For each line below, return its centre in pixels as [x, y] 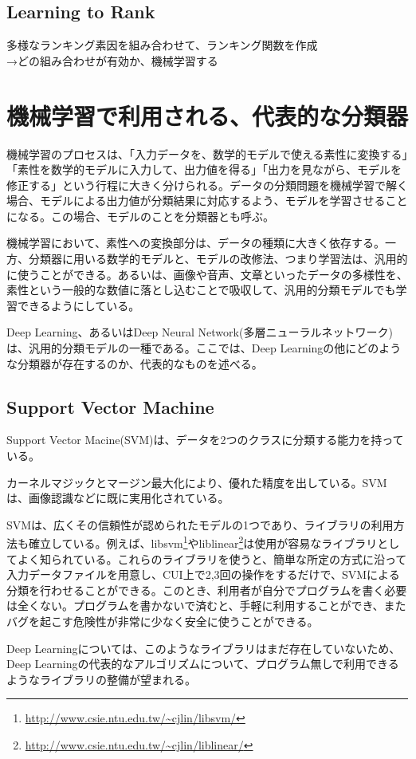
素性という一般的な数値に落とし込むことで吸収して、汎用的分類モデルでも [201, 290]
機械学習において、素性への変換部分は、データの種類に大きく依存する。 [196, 243]
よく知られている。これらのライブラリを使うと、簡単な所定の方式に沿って [212, 558]
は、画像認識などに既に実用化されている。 [118, 498]
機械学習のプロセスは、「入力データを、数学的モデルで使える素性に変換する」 [207, 153]
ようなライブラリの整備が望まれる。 [101, 679]
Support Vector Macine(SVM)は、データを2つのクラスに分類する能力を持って [205, 440]
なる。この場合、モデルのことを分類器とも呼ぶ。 [145, 216]
